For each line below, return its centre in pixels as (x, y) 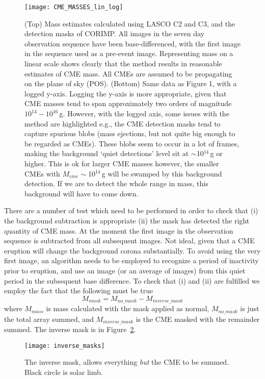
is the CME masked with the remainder (198, 319)
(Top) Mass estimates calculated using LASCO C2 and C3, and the (130, 23)
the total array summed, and (49, 319)
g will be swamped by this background (162, 173)
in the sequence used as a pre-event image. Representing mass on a (129, 53)
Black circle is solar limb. (64, 372)
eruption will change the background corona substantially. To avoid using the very (132, 250)
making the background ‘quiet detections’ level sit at (107, 153)
